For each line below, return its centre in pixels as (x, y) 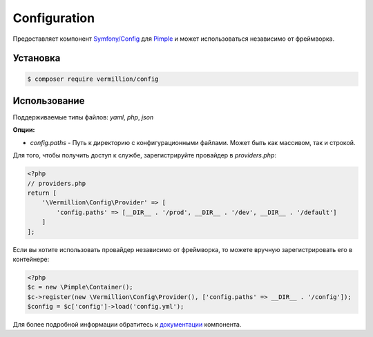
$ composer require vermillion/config (93, 79)
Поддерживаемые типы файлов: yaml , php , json (83, 117)
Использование (49, 100)
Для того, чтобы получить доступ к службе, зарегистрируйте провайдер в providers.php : (144, 155)
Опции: (24, 130)
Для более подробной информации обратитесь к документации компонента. (127, 325)
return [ (42, 193)
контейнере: (31, 259)
